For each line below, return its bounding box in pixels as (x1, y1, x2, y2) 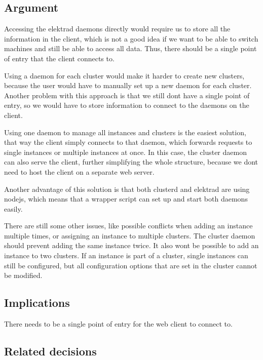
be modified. (4, 270, 43, 281)
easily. (4, 203, 23, 214)
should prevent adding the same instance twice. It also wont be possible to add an (4, 240, 259, 251)
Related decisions (4, 343, 97, 359)
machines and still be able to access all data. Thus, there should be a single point (4, 43, 257, 54)
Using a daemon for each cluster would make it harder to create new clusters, (4, 70, 245, 81)
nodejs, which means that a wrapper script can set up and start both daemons (4, 193, 248, 204)
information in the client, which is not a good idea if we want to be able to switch (4, 33, 258, 44)
